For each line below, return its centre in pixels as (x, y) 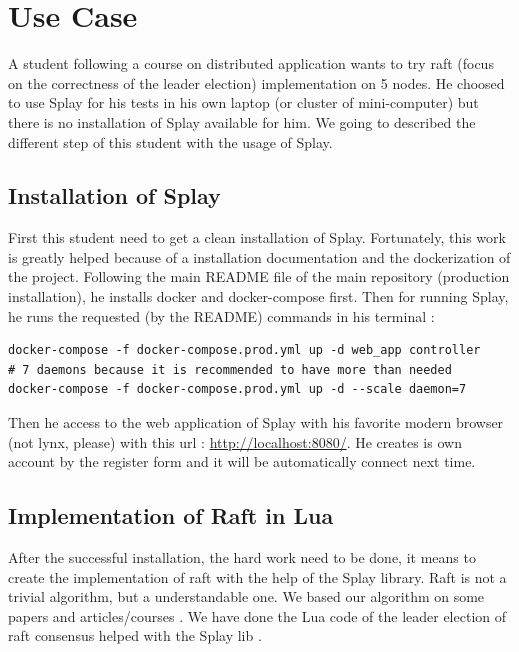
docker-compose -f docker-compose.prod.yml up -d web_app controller (244, 350)
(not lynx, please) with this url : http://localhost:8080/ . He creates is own (235, 441)
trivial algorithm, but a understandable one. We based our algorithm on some (246, 596)
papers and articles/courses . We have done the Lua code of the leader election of (257, 615)
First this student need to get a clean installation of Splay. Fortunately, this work (257, 237)
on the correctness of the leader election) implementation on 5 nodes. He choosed (256, 82)
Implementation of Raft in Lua (171, 515)
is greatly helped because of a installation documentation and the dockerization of (259, 256)
